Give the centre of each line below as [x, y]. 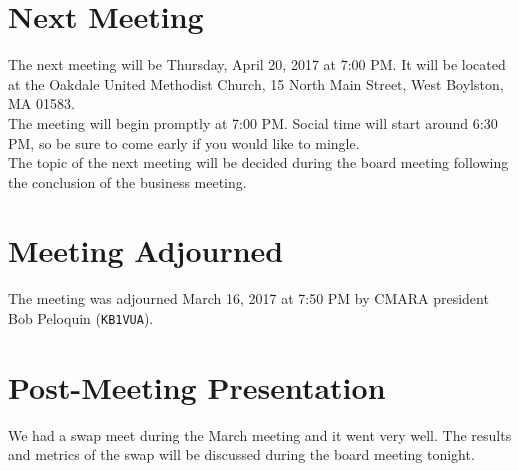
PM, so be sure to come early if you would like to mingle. [184, 142]
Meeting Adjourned [146, 250]
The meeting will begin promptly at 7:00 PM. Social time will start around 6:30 [253, 122]
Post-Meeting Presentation [197, 386]
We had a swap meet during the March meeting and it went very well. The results [260, 434]
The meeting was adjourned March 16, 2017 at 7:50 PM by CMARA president [248, 298]
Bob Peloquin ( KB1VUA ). [81, 318]
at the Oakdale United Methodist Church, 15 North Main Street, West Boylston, [256, 83]
